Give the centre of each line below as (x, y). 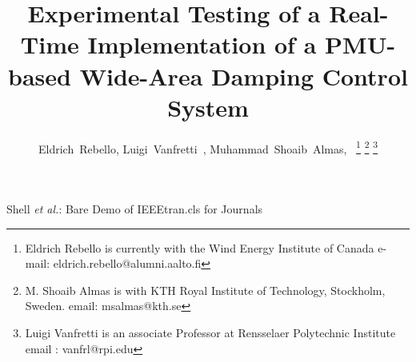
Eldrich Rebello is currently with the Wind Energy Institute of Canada (200, 247)
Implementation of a (202, 44)
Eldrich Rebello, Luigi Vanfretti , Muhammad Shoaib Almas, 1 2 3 (208, 147)
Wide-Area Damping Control (244, 76)
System (208, 107)
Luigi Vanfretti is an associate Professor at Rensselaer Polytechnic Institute (210, 332)
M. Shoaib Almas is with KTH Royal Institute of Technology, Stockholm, (205, 290)
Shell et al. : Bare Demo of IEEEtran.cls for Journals (135, 208)
